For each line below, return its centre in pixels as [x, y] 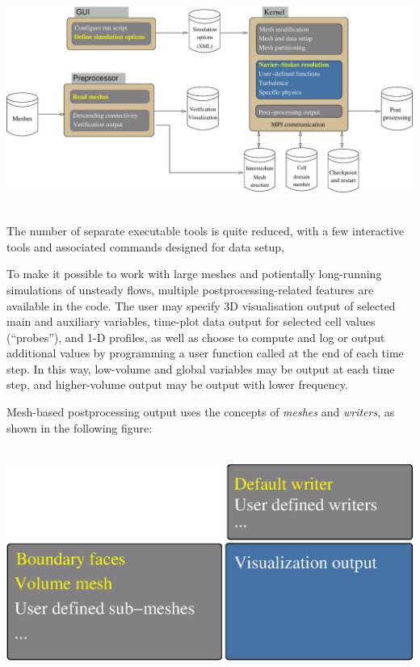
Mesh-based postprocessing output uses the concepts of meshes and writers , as [201, 412]
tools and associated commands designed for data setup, [145, 246]
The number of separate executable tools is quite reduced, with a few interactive [206, 231]
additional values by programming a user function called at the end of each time [205, 353]
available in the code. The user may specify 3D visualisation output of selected [201, 305]
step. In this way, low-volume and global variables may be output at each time [201, 368]
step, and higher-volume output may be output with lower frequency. [177, 384]
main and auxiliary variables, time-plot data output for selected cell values [191, 321]
